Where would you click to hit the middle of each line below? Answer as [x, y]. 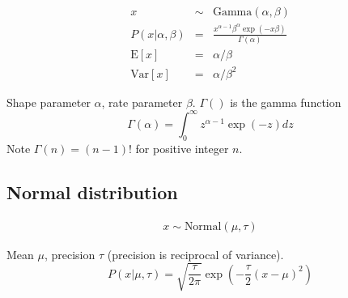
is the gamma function [286, 102]
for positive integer [182, 148]
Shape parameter [49, 102]
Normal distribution [92, 192]
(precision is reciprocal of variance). [195, 254]
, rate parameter [142, 102]
